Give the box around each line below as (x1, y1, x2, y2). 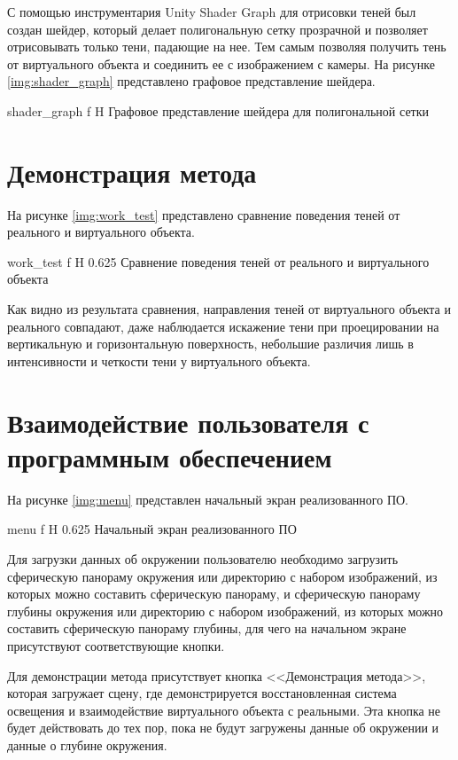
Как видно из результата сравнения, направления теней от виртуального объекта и (7, 300, 451, 318)
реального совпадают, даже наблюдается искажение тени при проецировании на (7, 317, 439, 335)
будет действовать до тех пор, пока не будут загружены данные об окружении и (7, 718, 439, 737)
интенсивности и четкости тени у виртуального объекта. (7, 351, 311, 370)
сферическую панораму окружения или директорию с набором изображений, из (7, 567, 438, 585)
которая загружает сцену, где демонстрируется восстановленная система (7, 684, 397, 702)
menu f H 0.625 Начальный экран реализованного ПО (7, 520, 297, 538)
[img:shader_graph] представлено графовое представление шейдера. (7, 72, 376, 90)
